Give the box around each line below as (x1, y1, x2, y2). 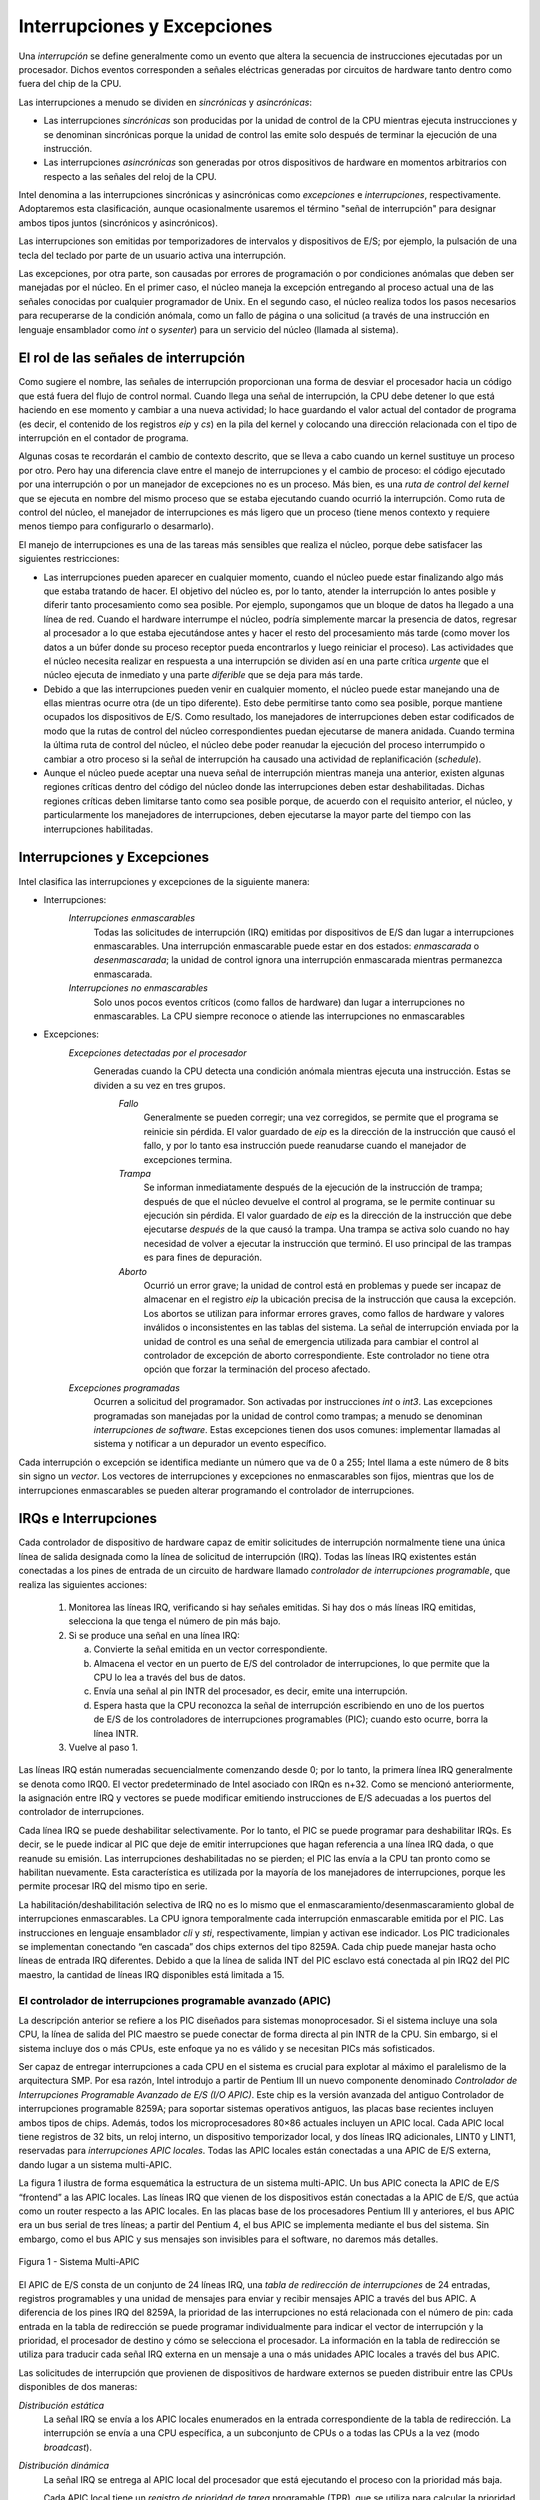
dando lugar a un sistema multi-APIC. (18, 2158, 172, 2170)
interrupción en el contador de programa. (18, 432, 189, 444)
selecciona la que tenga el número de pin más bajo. (68, 1615, 281, 1627)
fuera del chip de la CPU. (18, 78, 122, 90)
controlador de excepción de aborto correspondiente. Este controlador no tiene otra (143, 1350, 490, 1361)
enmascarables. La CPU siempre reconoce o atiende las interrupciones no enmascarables (93, 1010, 465, 1022)
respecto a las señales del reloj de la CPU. (43, 170, 217, 182)
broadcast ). (43, 2441, 92, 2453)
